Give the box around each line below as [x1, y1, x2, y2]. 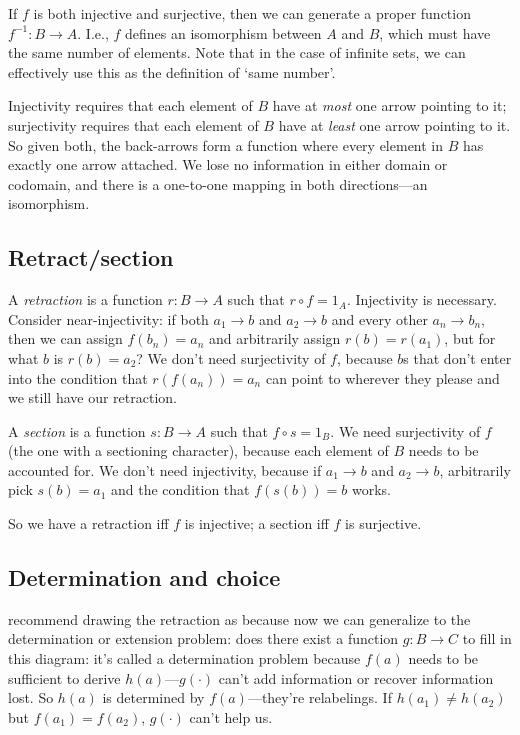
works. [351, 479, 391, 500]
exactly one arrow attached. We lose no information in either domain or [8, 154, 448, 175]
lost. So [8, 687, 54, 708]
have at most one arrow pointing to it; [272, 95, 507, 116]
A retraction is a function [8, 289, 163, 310]
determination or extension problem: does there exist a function [8, 628, 399, 649]
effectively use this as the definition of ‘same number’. [8, 61, 336, 82]
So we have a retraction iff [8, 513, 169, 534]
